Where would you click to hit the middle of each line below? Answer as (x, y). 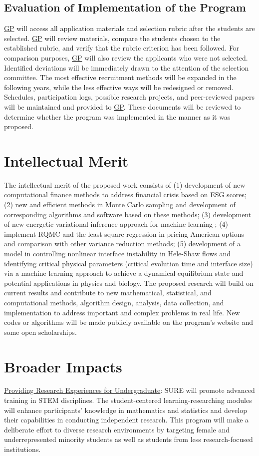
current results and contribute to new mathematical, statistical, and (108, 293)
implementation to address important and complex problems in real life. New (122, 312)
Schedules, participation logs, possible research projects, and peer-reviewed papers (129, 97)
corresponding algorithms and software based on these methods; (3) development (128, 214)
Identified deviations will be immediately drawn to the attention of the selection (127, 67)
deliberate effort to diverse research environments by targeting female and (117, 429)
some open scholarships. (40, 332)
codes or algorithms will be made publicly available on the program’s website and (129, 322)
